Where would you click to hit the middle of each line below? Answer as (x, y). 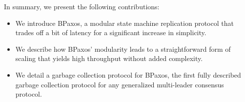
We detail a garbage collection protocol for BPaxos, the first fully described (128, 74)
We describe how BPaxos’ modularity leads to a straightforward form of (123, 49)
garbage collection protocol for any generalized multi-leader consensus (120, 84)
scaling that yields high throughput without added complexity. (109, 58)
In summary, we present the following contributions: (82, 6)
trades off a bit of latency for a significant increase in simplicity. (111, 32)
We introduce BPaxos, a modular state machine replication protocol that (124, 23)
